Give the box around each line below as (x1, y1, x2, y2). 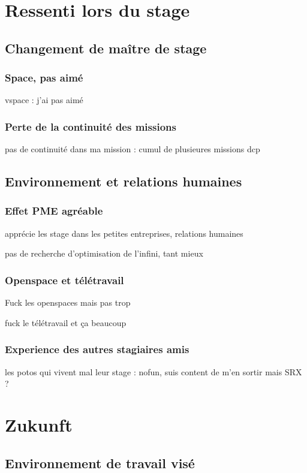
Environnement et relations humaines (5, 172, 242, 191)
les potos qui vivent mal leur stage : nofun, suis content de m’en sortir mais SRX (5, 365, 302, 378)
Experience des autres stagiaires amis (5, 342, 189, 357)
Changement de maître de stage (5, 38, 207, 57)
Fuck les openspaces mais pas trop (5, 296, 131, 309)
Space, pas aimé (5, 70, 83, 85)
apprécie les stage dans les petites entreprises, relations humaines (5, 227, 243, 239)
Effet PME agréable (5, 203, 103, 218)
